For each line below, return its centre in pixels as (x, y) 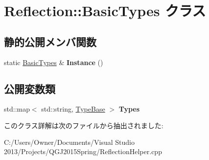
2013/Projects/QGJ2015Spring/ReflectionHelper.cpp (83, 151)
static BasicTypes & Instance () (54, 62)
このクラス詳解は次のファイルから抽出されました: (84, 125)
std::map (17, 109)
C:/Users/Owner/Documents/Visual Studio (69, 142)
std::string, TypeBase (73, 109)
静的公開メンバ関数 (50, 41)
